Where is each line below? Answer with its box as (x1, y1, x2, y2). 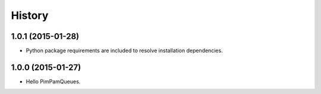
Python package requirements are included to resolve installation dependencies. (26, 47, 223, 54)
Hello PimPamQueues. (26, 77, 81, 85)
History (11, 9, 49, 22)
